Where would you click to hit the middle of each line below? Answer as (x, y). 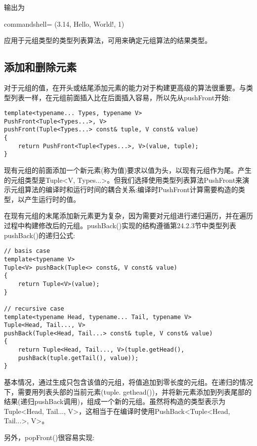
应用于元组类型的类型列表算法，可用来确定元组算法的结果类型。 (108, 40)
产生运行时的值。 (52, 199)
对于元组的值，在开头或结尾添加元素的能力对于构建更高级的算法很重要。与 (125, 87)
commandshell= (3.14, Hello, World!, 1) (64, 23)
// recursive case (34, 308)
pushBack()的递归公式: (40, 235)
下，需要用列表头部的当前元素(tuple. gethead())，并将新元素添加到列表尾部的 (128, 391)
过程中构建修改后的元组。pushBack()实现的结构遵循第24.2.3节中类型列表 (120, 225)
